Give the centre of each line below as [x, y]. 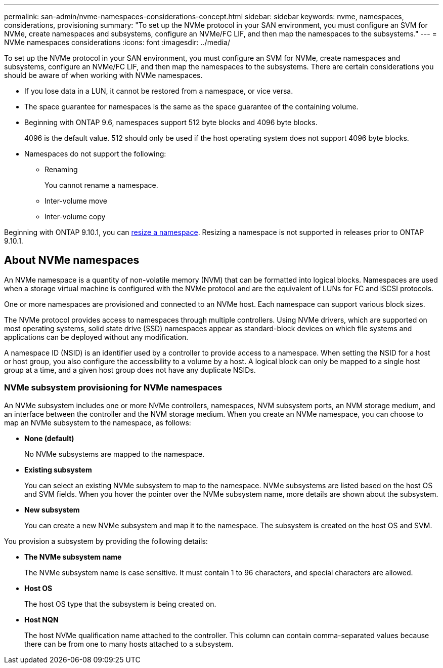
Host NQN [41, 619]
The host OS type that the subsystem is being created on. [120, 604]
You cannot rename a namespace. [101, 185]
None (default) [49, 438]
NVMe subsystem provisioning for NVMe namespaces [113, 388]
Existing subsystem [58, 469]
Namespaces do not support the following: [95, 154]
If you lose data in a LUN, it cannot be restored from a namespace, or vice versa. [159, 91]
